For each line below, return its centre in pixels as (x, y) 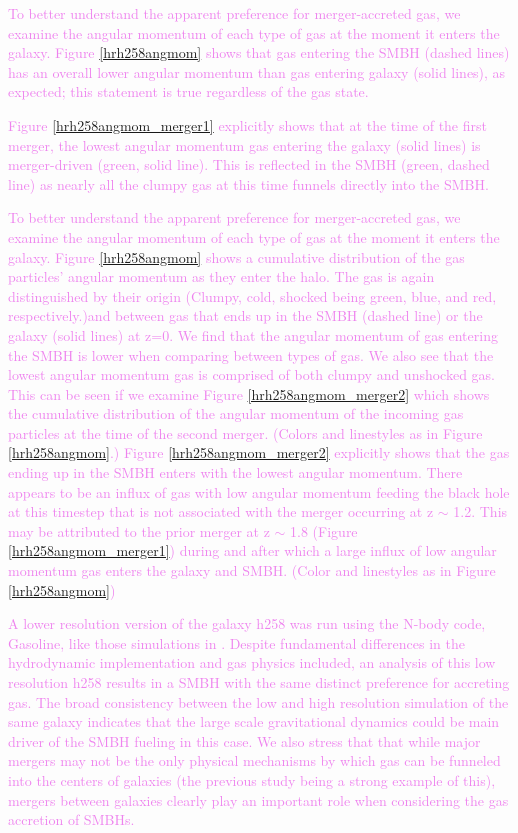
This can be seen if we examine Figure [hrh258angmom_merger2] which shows (249, 393)
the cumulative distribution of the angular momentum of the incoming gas (236, 413)
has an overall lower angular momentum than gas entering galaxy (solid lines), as (257, 71)
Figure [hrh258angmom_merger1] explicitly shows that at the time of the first (247, 124)
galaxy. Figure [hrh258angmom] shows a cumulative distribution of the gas (236, 256)
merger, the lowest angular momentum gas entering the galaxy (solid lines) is (244, 144)
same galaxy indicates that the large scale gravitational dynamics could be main (254, 721)
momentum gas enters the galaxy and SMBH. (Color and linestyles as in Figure (252, 570)
